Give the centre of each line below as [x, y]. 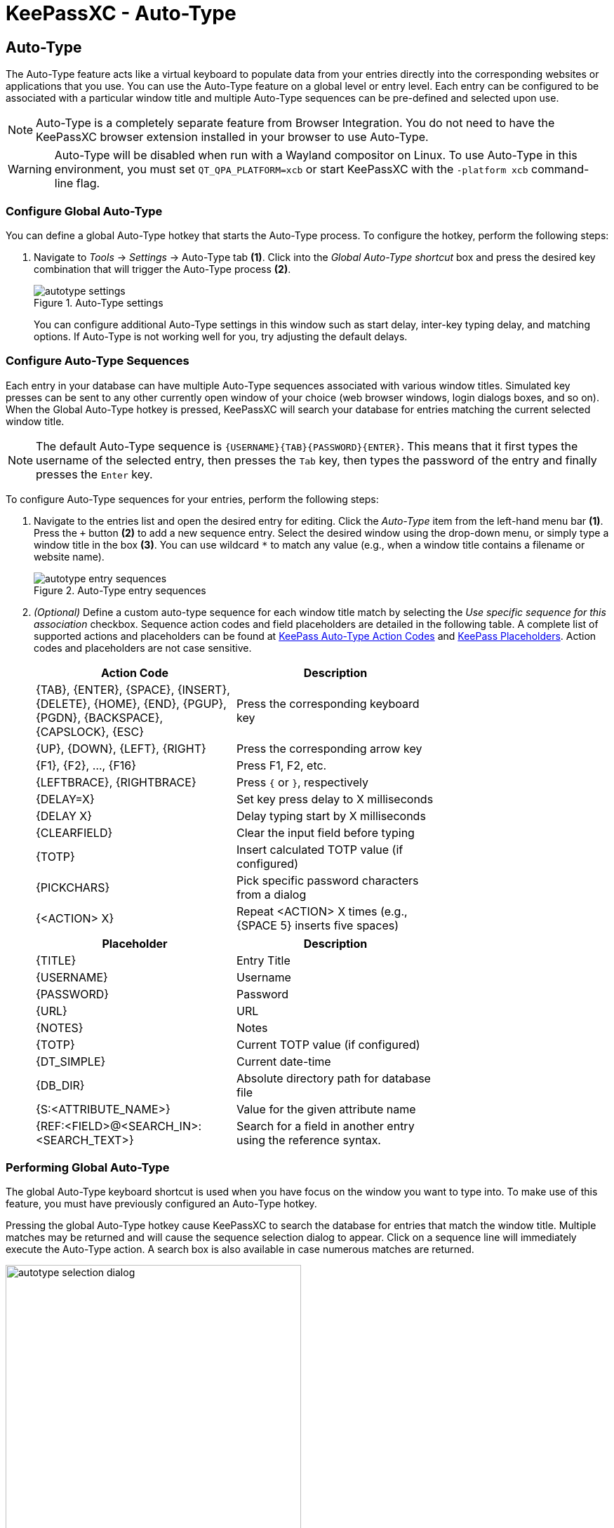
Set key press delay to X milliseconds [335, 799]
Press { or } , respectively [302, 782]
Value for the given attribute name [326, 1109]
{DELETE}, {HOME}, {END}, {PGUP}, [131, 703]
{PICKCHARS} [73, 887]
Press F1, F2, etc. [282, 765]
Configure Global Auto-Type [84, 211]
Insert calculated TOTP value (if [320, 849]
